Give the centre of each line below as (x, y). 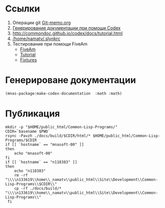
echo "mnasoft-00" (33, 153)
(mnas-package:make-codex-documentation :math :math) (64, 93)
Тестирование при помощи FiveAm (50, 44)
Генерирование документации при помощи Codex (66, 28)
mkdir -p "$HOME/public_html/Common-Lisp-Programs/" (61, 127)
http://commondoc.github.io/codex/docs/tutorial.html (67, 33)
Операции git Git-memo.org (42, 23)
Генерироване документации (71, 80)
